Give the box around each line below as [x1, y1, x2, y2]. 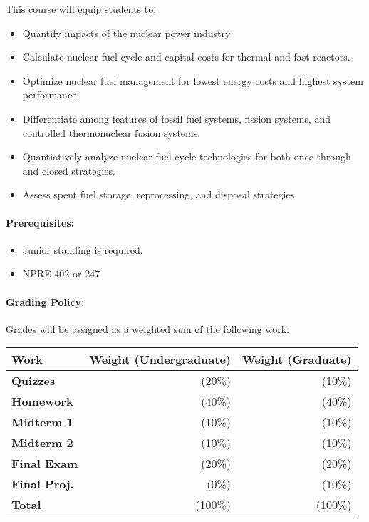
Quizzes [11, 372, 56, 389]
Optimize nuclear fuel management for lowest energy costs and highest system [22, 73, 363, 88]
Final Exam [11, 455, 78, 472]
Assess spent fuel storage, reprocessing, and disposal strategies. [22, 187, 298, 202]
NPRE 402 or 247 [22, 266, 100, 281]
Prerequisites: [6, 215, 75, 230]
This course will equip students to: [6, 1, 157, 16]
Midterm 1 [11, 414, 73, 431]
